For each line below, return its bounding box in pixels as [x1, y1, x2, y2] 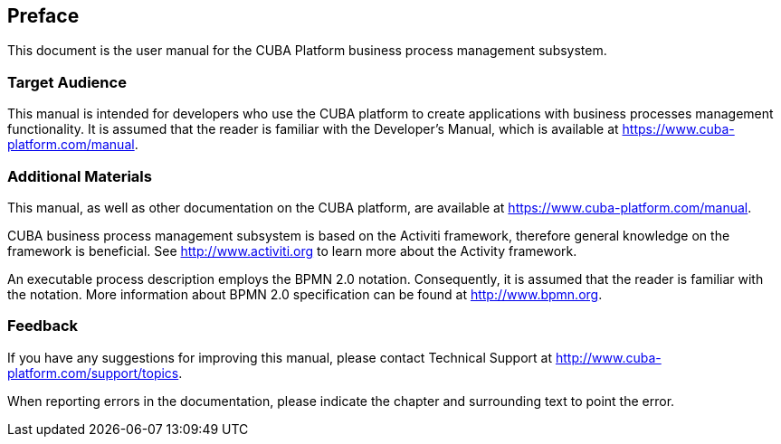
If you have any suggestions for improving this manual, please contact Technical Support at [7, 349, 553, 365]
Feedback [7, 316, 79, 335]
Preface [7, 5, 80, 27]
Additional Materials [7, 166, 152, 185]
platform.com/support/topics [7, 364, 179, 381]
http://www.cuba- [555, 349, 662, 365]
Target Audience [7, 72, 127, 91]
